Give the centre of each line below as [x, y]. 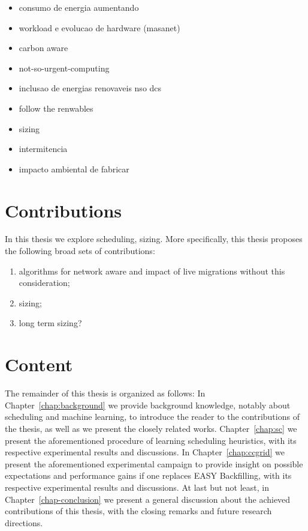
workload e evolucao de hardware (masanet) [99, 27]
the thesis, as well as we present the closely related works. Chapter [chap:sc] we [151, 428]
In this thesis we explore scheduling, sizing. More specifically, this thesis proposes [154, 239]
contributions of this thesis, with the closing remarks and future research [138, 511]
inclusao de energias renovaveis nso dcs [90, 88]
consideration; [44, 283]
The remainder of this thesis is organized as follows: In [105, 393]
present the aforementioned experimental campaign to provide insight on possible [154, 463]
